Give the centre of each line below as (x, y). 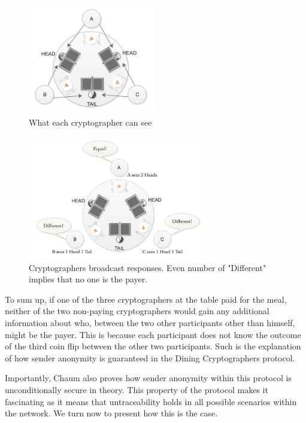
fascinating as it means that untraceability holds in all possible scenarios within (151, 401)
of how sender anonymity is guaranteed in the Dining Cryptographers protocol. (150, 357)
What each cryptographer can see (90, 122)
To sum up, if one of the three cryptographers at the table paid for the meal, (146, 299)
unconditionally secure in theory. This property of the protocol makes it (137, 389)
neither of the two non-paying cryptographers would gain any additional (137, 311)
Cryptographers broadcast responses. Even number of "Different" (148, 267)
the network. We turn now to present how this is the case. (111, 413)
